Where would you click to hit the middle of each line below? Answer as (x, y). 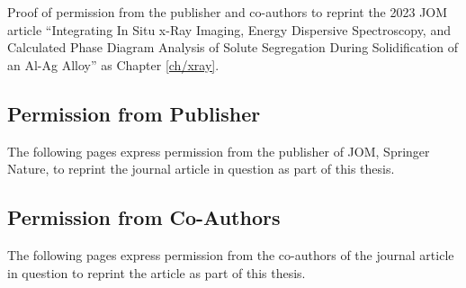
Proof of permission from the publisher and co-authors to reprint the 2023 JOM (228, 12)
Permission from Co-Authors (144, 217)
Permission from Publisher (134, 113)
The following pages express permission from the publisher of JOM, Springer (219, 151)
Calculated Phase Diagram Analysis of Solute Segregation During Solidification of (233, 47)
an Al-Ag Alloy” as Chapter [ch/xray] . (113, 64)
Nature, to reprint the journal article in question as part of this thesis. (201, 169)
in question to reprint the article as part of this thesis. (157, 272)
